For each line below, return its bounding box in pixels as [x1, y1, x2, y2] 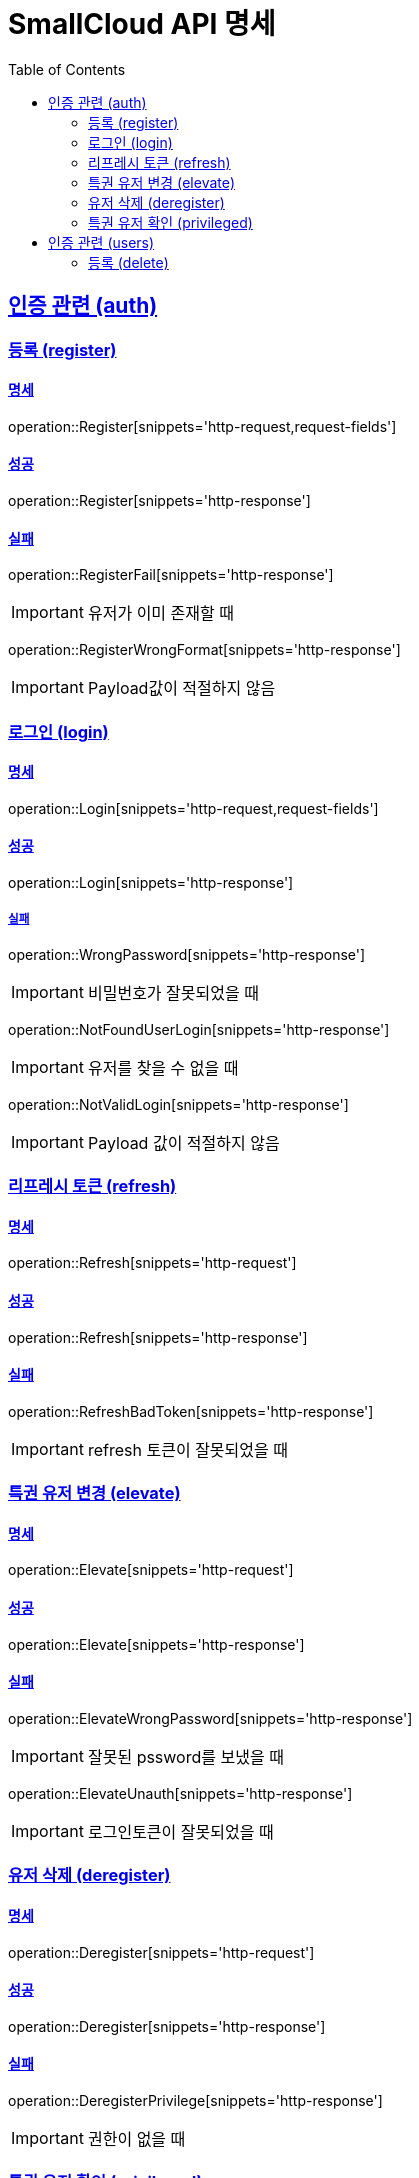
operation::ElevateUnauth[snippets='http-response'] [8, 1784, 353, 1802]
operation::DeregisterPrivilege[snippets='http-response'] [8, 2091, 383, 2109]
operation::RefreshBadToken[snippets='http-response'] [8, 1402, 374, 1420]
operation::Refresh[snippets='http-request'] [8, 1254, 297, 1272]
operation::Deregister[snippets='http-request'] [8, 1943, 315, 1961]
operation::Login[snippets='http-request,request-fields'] [8, 799, 379, 817]
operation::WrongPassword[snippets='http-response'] [8, 945, 366, 963]
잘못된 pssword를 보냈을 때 [87, 1746, 284, 1767]
